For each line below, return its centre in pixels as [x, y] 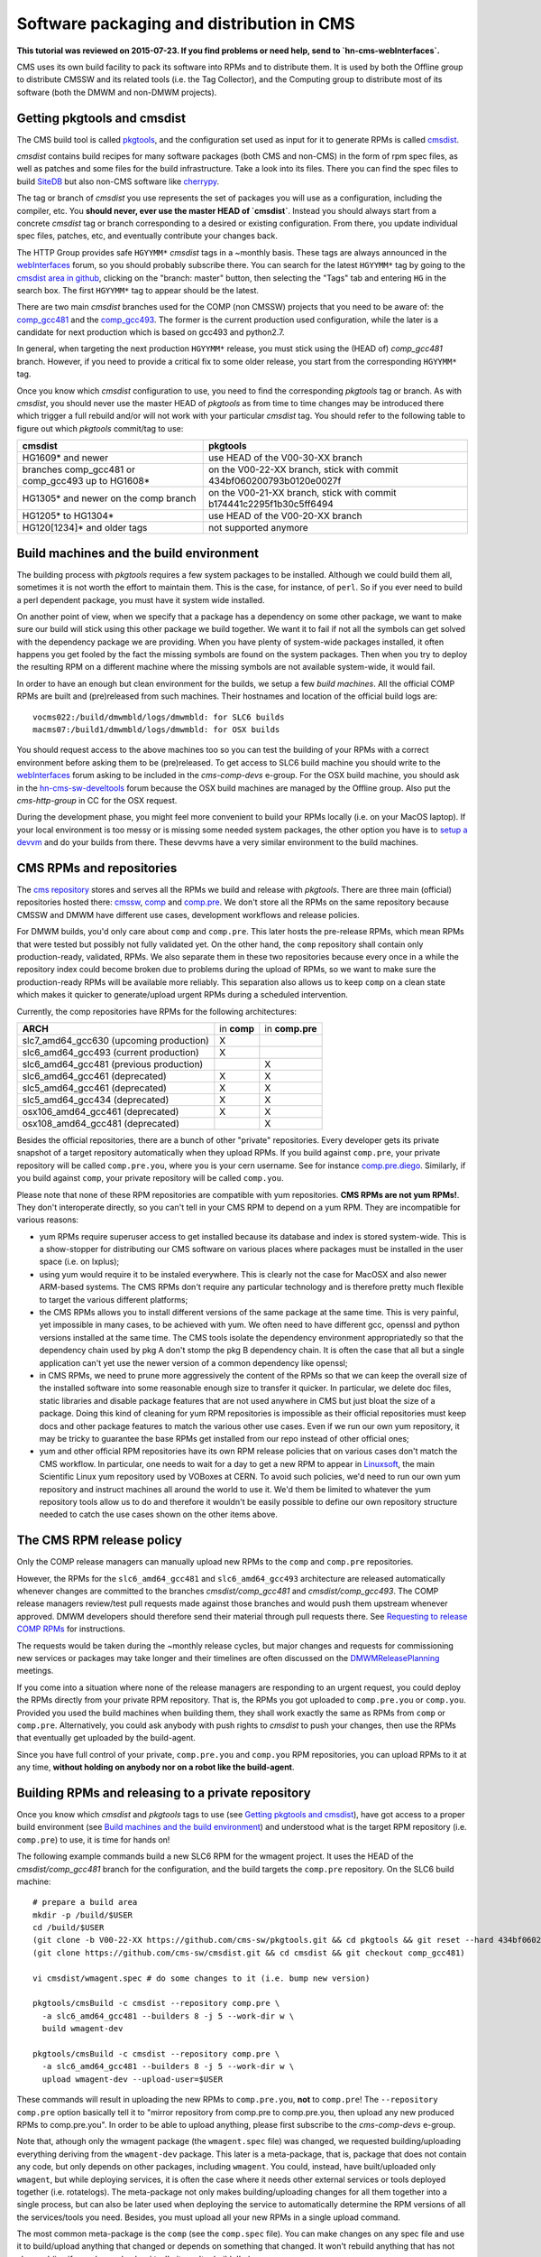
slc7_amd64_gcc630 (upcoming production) [115, 1040]
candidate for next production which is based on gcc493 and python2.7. [151, 332]
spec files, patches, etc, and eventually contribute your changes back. [147, 236]
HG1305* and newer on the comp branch [109, 498]
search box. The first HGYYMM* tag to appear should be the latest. [138, 290]
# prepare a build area [85, 1902]
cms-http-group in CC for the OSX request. [97, 800]
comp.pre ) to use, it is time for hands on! [93, 1839]
